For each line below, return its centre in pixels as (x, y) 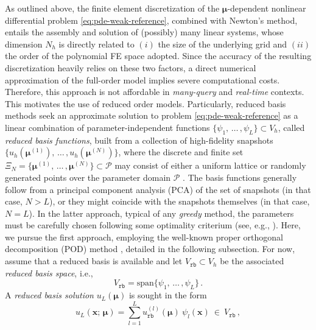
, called (291, 127)
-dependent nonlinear (267, 8)
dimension (24, 44)
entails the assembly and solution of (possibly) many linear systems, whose (144, 32)
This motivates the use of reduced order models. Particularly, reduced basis (146, 103)
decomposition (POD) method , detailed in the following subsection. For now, (150, 249)
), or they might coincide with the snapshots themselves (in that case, (179, 201)
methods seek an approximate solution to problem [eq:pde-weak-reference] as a (152, 115)
